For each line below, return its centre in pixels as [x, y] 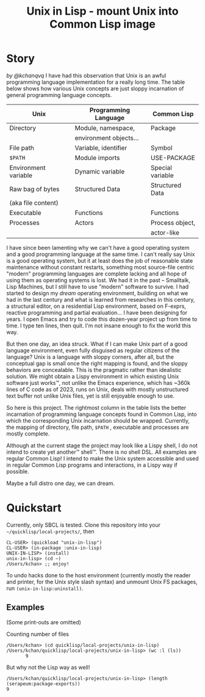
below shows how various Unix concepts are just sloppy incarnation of [95, 88]
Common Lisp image [103, 24]
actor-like [165, 232]
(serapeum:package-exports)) [43, 684]
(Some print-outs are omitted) [44, 622]
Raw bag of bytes [34, 189]
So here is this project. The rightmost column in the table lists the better [96, 407]
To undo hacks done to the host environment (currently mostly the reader [99, 575]
